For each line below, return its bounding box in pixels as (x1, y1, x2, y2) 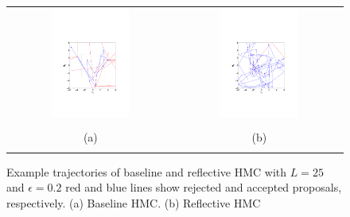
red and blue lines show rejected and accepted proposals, (65, 179, 342, 196)
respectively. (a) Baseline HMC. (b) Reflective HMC (6, 194, 261, 211)
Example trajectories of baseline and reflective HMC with (6, 163, 287, 180)
